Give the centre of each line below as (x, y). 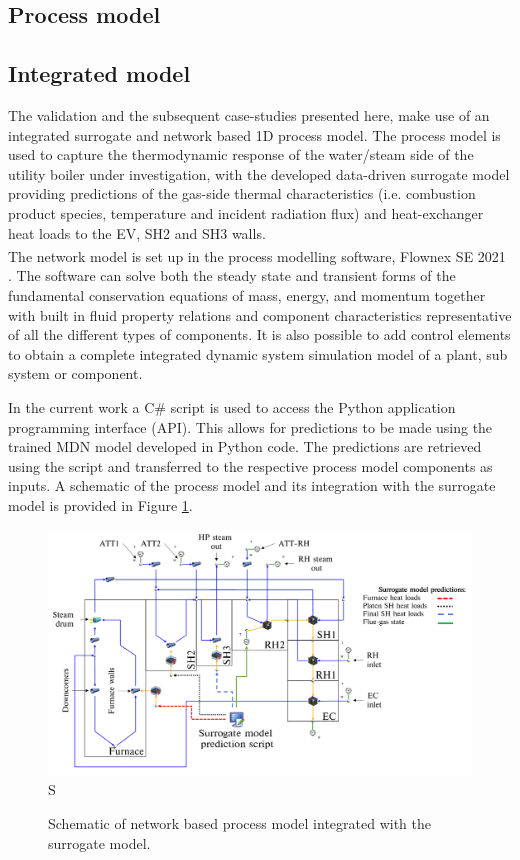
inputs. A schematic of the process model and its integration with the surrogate (252, 485)
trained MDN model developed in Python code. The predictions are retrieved (245, 446)
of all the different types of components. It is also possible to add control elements (259, 334)
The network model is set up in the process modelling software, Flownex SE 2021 (257, 255)
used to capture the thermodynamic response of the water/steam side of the (241, 154)
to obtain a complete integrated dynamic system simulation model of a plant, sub (258, 353)
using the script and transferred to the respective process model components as (250, 465)
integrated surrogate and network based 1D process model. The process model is (254, 134)
